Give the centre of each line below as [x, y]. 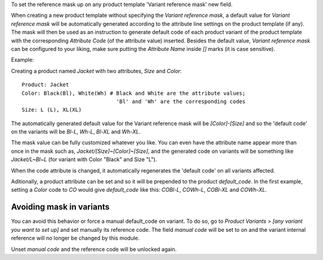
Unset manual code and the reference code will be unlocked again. [94, 249]
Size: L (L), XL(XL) [52, 110]
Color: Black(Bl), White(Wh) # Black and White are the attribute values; [134, 93]
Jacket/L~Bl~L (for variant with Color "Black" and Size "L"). [84, 159]
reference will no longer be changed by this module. [75, 238]
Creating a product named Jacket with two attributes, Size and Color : [96, 71]
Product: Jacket [45, 85]
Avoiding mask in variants [60, 207]
